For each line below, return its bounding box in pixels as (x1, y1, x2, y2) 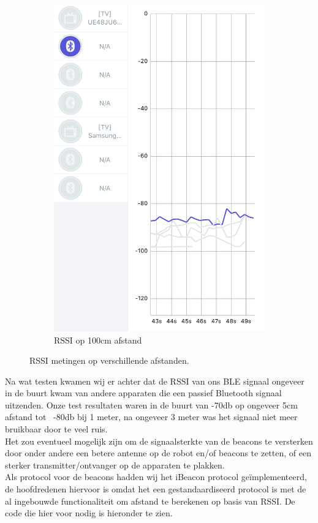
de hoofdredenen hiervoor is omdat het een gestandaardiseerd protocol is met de (5, 483, 306, 495)
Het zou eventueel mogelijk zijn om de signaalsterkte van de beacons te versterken (5, 434, 313, 447)
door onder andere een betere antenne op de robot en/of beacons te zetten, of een (5, 446, 311, 459)
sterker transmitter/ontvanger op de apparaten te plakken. (5, 458, 225, 471)
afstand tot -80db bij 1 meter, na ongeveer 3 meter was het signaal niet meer (5, 410, 298, 423)
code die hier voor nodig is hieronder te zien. (5, 506, 173, 519)
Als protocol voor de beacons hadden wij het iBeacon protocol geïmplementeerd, (5, 470, 307, 483)
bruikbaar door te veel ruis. (5, 423, 108, 435)
